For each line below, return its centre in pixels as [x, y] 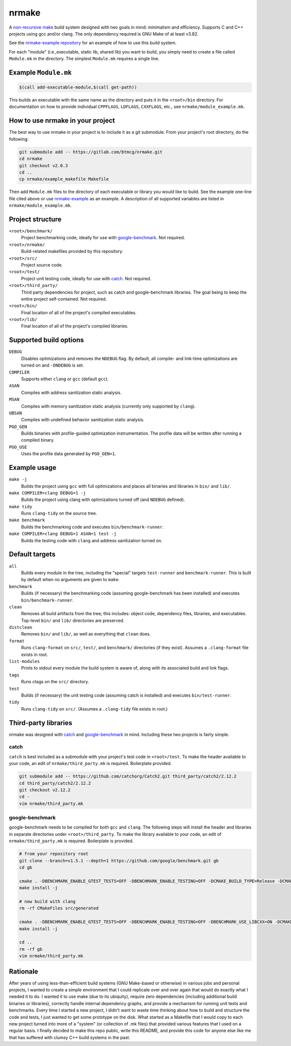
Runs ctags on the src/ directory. [55, 682]
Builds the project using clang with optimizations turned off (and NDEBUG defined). [103, 500]
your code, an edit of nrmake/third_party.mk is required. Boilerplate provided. [90, 763]
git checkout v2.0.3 [43, 166]
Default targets [32, 554]
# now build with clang [48, 901]
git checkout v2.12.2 [45, 790]
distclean [21, 628]
